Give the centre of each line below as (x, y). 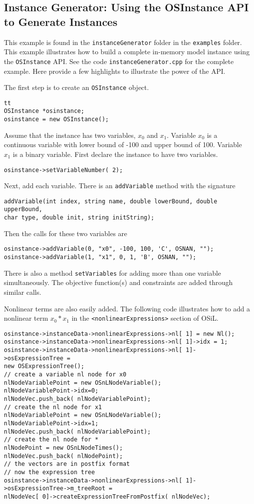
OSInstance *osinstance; (44, 111)
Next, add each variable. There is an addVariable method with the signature (120, 186)
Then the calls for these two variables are (66, 233)
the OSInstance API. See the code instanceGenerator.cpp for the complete (119, 61)
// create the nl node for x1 (53, 407)
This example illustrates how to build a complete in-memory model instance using (127, 52)
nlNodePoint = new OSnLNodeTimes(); (63, 448)
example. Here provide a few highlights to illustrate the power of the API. (115, 71)
